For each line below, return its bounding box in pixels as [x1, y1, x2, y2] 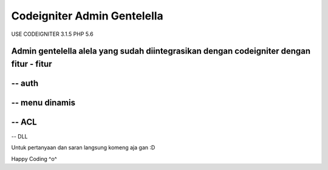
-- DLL [11, 133, 28, 140]
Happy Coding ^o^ [11, 155, 57, 162]
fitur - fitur [11, 58, 52, 69]
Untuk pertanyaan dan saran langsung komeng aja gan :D [11, 144, 155, 151]
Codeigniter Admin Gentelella [11, 9, 163, 22]
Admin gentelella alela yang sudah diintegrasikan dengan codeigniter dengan [11, 46, 311, 56]
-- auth [11, 78, 39, 88]
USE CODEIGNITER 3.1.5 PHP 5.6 [11, 30, 94, 38]
